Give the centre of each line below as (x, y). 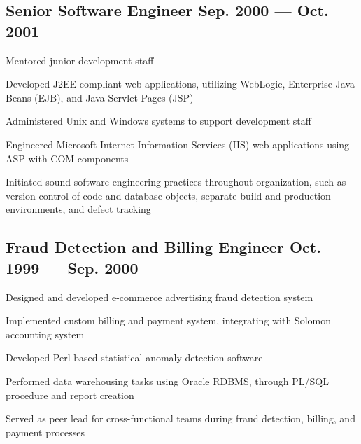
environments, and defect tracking (78, 209)
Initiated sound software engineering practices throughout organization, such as (176, 182)
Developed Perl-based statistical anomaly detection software (134, 358)
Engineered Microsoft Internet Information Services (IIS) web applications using (178, 144)
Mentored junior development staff (80, 60)
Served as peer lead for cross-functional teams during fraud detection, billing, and (180, 418)
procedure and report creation (70, 395)
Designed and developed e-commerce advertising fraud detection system (160, 297)
